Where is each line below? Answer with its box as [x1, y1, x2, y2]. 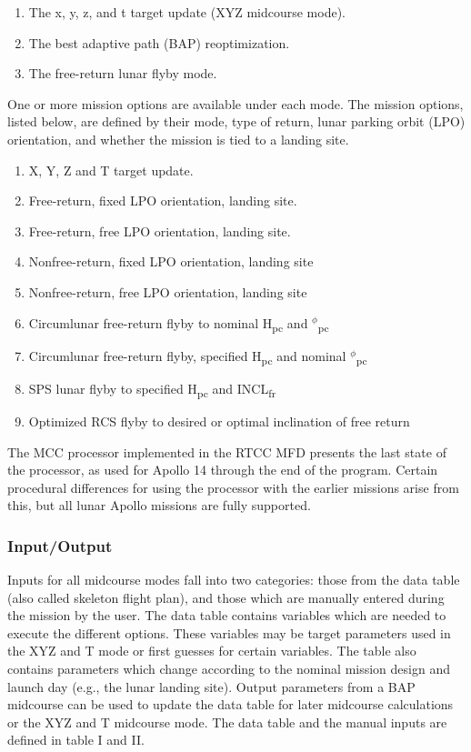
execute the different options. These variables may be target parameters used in [7, 623, 451, 642]
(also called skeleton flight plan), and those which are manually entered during [7, 587, 445, 607]
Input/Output [7, 534, 113, 556]
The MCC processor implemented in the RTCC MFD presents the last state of [7, 442, 446, 461]
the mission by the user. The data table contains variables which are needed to [7, 606, 446, 625]
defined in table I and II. [7, 730, 145, 749]
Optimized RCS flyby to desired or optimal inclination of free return [28, 411, 410, 430]
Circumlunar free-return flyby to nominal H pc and [28, 313, 308, 335]
